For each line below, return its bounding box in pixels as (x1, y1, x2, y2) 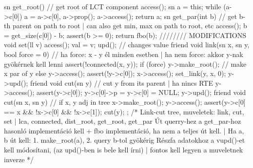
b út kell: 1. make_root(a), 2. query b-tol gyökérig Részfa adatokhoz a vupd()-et (4, 135, 245, 145)
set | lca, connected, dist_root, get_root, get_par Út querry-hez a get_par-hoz (4, 116, 241, 126)
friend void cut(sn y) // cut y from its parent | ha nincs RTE (30, 77, 213, 88)
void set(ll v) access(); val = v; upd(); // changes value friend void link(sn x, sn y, (4, 39, 250, 50)
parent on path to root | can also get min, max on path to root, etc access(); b (12, 20, 247, 31)
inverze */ (4, 154, 34, 164)
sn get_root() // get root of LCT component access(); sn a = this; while (4, 1, 221, 11)
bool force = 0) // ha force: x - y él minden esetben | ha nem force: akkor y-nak (4, 49, 243, 59)
